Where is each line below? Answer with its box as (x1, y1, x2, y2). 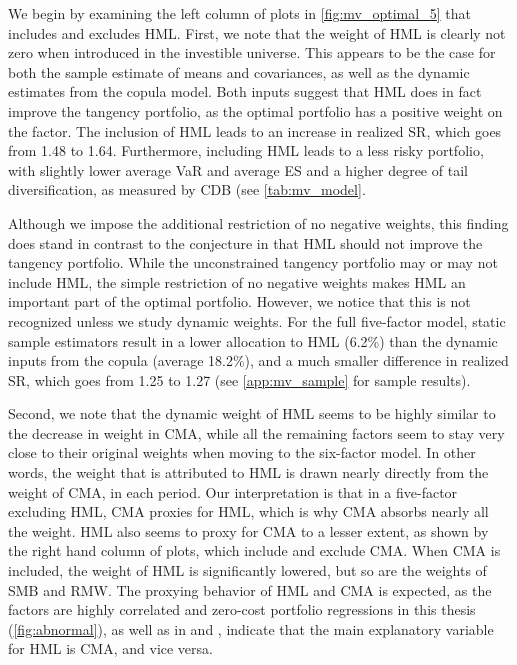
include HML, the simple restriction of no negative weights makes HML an (8, 271, 466, 292)
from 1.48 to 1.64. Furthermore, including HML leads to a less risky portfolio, (8, 140, 484, 161)
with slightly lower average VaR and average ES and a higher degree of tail (8, 159, 468, 180)
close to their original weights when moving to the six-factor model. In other (8, 442, 476, 463)
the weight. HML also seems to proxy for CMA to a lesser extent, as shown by (8, 520, 489, 541)
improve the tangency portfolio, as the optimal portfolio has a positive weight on (8, 100, 503, 121)
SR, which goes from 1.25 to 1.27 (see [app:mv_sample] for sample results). (8, 369, 471, 390)
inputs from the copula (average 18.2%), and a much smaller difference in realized (8, 350, 509, 371)
